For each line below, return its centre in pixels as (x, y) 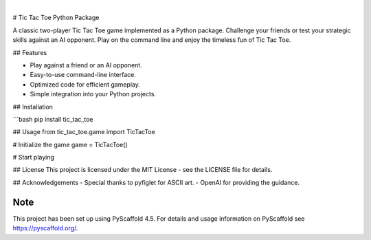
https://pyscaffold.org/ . (45, 228)
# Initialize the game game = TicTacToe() (70, 144)
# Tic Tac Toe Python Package (56, 18)
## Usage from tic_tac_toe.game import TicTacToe (84, 132)
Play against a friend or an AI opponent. (86, 65)
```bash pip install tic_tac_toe (53, 119)
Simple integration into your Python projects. (93, 94)
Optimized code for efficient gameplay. (85, 84)
